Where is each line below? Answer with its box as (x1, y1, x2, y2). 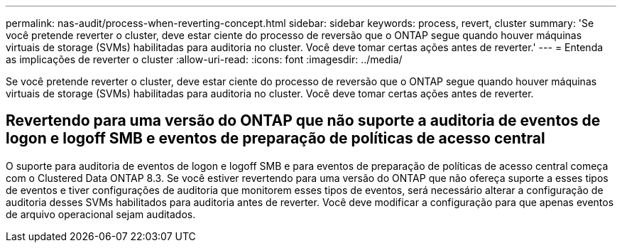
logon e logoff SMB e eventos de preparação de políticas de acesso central (6, 129, 545, 148)
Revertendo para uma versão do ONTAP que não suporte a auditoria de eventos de (6, 112, 601, 130)
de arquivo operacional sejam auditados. (6, 207, 196, 220)
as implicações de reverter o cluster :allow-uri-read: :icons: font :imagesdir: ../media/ (6, 53, 403, 65)
